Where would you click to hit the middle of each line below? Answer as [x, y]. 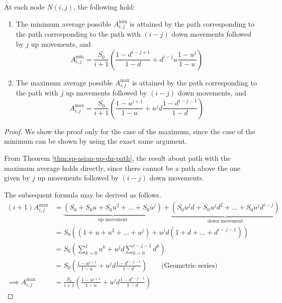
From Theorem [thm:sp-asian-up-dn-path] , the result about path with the [117, 158]
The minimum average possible [64, 23]
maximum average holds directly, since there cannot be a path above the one [122, 168]
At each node [24, 7]
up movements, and [61, 43]
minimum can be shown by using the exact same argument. [96, 141]
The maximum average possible [64, 82]
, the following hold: [104, 7]
